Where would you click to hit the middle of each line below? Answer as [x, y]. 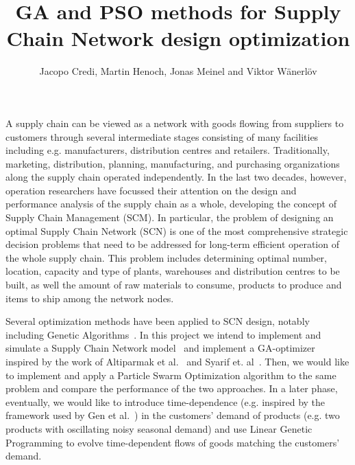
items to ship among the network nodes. [90, 298]
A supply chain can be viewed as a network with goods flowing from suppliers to [175, 123]
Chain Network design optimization [178, 38]
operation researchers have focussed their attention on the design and [151, 190]
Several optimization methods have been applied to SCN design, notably [158, 321]
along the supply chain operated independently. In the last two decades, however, [176, 177]
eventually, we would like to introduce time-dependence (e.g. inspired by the [166, 401]
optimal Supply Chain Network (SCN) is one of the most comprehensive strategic [177, 230]
